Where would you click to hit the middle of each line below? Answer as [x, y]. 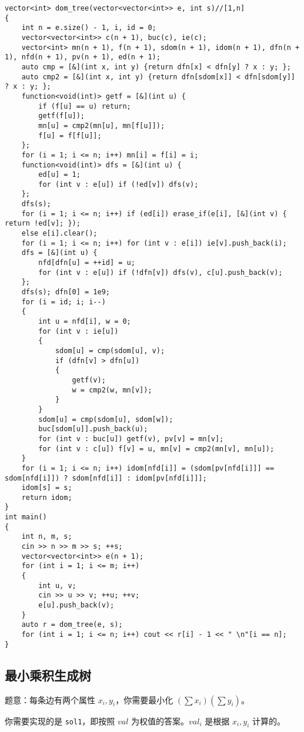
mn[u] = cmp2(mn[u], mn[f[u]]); [102, 125]
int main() [26, 517]
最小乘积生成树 [48, 675]
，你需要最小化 [144, 699]
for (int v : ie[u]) [78, 331]
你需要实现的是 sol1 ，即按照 [60, 721]
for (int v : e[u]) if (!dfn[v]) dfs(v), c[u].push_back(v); [161, 272]
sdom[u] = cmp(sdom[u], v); [110, 350]
